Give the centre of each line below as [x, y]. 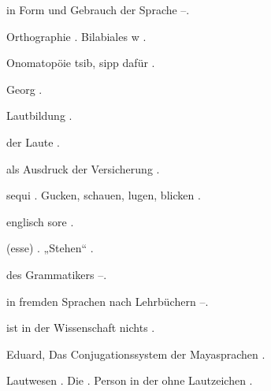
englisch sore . [40, 221]
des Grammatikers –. [57, 274]
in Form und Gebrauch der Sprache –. [98, 9]
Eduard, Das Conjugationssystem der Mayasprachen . [136, 354]
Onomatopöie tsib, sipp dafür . [81, 63]
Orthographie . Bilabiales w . [76, 36]
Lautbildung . [39, 115]
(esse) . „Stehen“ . [50, 248]
